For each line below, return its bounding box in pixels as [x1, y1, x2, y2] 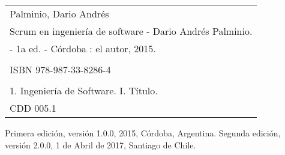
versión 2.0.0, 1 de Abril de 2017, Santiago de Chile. [5, 138, 196, 151]
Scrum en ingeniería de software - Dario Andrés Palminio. [10, 24, 253, 38]
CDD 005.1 [10, 101, 56, 115]
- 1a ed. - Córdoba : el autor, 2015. [10, 41, 156, 55]
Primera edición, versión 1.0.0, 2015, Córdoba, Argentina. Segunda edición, [5, 127, 281, 139]
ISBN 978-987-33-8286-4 [10, 62, 111, 76]
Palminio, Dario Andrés [10, 7, 109, 20]
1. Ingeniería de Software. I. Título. [10, 84, 158, 97]
